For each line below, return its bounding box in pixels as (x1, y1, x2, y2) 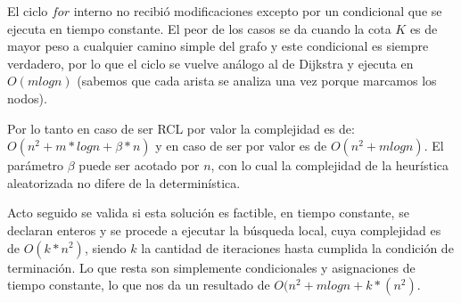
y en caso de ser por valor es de (155, 136, 327, 155)
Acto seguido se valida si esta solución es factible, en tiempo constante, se (7, 203, 409, 222)
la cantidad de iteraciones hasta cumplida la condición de (141, 238, 454, 257)
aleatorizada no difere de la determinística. (7, 173, 241, 192)
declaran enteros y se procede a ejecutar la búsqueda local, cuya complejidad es (7, 220, 441, 239)
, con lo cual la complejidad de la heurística (210, 156, 449, 175)
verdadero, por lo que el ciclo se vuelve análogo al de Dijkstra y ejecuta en (7, 53, 414, 72)
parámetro (7, 156, 64, 175)
